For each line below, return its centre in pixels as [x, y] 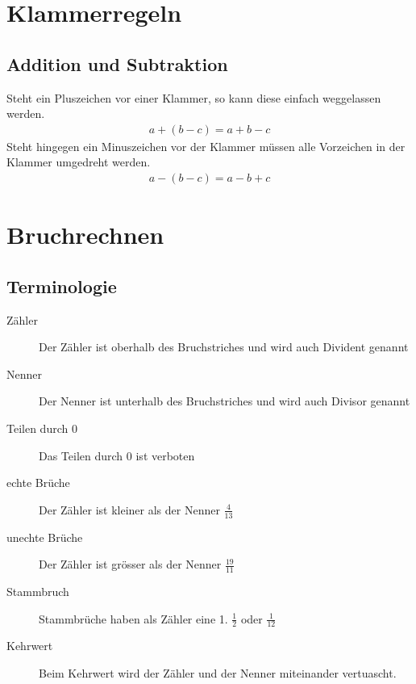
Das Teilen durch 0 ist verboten [117, 455]
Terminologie [62, 285]
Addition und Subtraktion [117, 63]
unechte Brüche [45, 537]
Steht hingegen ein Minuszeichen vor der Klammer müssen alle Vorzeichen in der [206, 146]
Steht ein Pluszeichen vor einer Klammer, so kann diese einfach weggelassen [194, 97]
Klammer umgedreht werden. [79, 162]
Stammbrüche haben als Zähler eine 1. [133, 618]
